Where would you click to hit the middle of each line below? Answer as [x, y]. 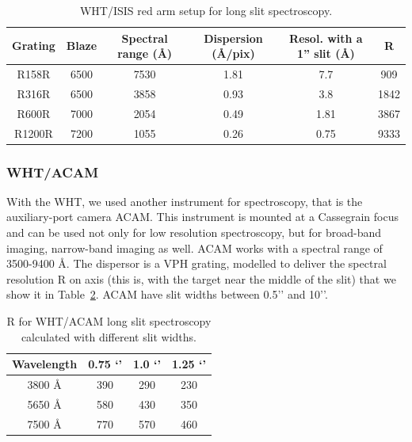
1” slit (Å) [326, 53]
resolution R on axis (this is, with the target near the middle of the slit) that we [201, 278]
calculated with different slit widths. [109, 336]
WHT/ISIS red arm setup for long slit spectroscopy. [206, 10]
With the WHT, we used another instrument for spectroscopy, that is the [185, 201]
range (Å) [145, 53]
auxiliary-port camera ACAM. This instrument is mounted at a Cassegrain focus [202, 217]
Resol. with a [326, 38]
